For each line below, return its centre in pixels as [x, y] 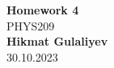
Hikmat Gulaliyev [57, 41]
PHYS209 [31, 25]
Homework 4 [43, 10]
